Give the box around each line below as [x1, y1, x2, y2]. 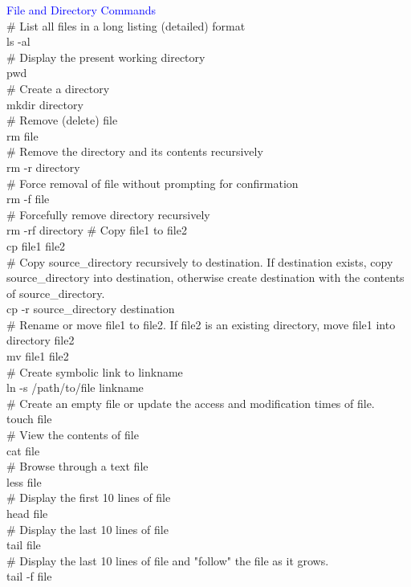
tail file [6, 536, 41, 553]
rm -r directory [6, 158, 80, 175]
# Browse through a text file [6, 458, 149, 475]
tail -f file [6, 568, 52, 585]
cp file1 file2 [6, 237, 66, 254]
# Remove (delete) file [6, 112, 118, 128]
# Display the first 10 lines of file [6, 489, 171, 506]
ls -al [6, 33, 31, 50]
